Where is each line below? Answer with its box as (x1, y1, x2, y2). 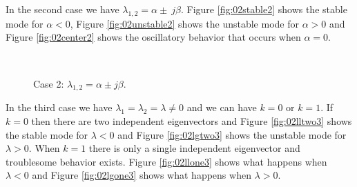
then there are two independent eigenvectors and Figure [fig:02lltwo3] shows (31, 113, 352, 128)
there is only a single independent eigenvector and (88, 141, 300, 155)
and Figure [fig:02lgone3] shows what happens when (32, 168, 251, 182)
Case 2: (33, 76, 64, 90)
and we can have (186, 100, 257, 115)
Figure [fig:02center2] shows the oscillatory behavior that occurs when (6, 30, 301, 44)
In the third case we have (6, 100, 113, 115)
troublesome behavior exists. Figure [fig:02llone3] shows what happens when (6, 154, 327, 168)
